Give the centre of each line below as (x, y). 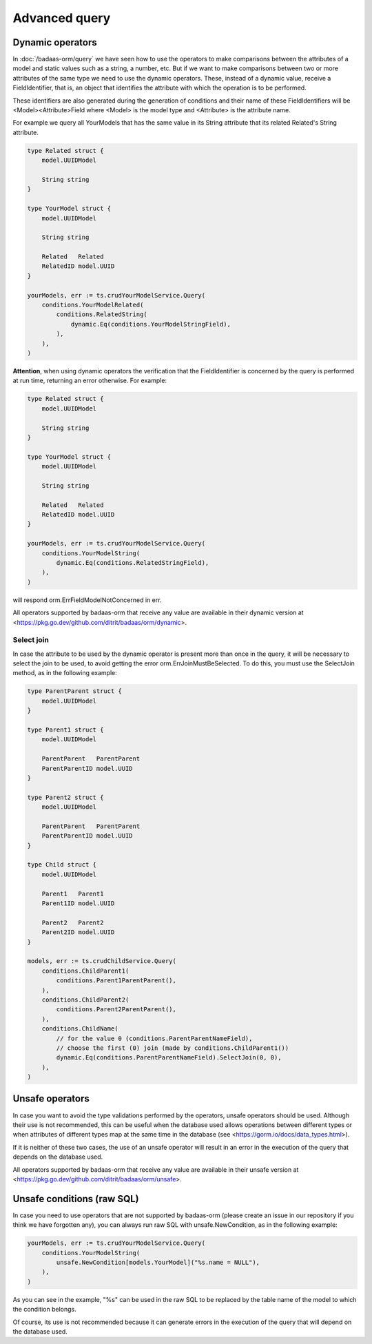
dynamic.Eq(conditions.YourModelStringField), (151, 324)
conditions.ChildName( (80, 1029)
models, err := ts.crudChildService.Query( (102, 961)
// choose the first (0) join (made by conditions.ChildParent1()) (173, 1048)
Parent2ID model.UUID (78, 932)
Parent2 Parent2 (73, 922)
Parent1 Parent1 (73, 893)
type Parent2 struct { (65, 797)
